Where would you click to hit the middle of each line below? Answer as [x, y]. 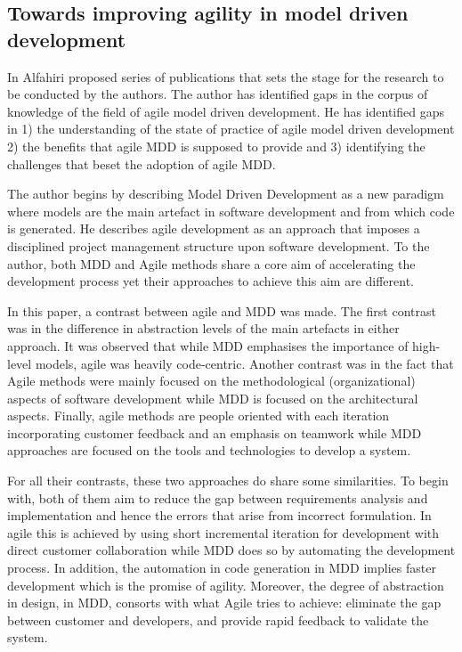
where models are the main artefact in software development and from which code [231, 211]
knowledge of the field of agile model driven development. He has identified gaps [226, 111]
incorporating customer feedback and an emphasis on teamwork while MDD [215, 432]
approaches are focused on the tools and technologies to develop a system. [209, 450]
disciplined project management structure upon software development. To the [219, 245]
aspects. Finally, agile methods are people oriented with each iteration [199, 416]
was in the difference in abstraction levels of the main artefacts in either [203, 328]
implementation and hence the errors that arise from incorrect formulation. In [219, 515]
